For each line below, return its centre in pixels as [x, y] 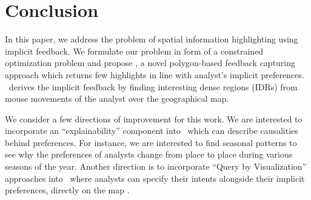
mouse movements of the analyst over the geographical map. [117, 98]
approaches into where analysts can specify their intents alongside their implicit [155, 178]
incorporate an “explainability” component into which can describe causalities [152, 131]
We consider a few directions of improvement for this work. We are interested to [154, 118]
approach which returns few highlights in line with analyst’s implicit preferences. [155, 74]
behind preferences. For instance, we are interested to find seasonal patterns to [151, 142]
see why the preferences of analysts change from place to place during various [149, 154]
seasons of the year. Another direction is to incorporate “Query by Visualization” [156, 166]
